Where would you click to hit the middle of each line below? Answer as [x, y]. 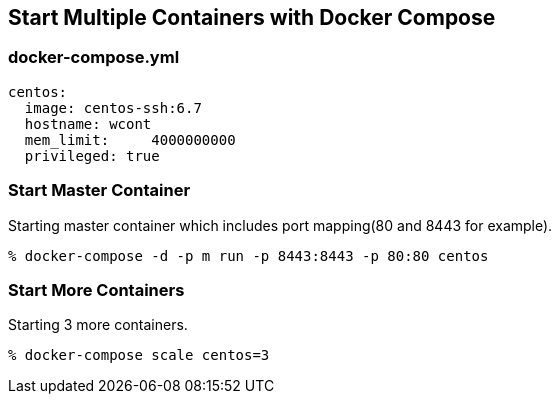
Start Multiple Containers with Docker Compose [252, 17]
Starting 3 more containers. [98, 325]
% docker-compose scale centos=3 [139, 355]
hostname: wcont [88, 123]
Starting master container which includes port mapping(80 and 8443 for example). [280, 225]
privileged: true [92, 155]
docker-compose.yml [94, 57]
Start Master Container [99, 190]
